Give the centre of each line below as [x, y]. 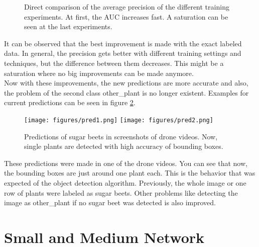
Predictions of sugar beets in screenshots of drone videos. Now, [121, 136]
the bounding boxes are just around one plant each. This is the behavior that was [130, 173]
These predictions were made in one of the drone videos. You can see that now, [126, 163]
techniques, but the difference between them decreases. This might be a [114, 63]
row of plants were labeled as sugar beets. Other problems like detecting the [121, 192]
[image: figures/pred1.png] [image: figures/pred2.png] [119, 120]
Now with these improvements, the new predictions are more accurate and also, [126, 83]
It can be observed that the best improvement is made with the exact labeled [123, 43]
